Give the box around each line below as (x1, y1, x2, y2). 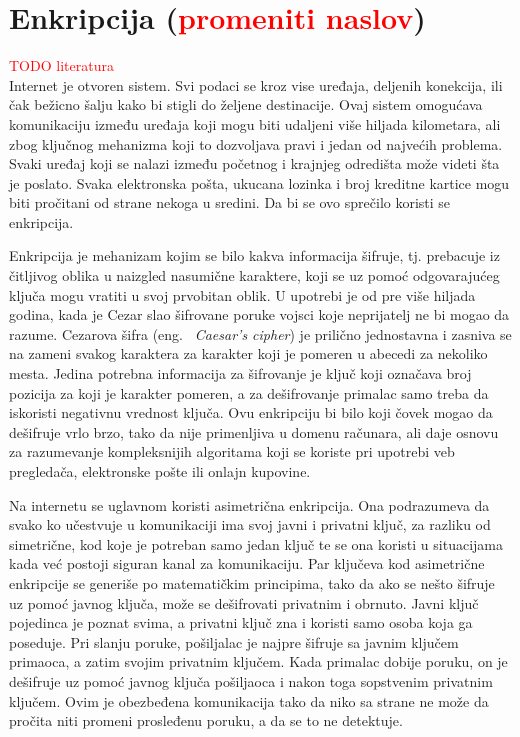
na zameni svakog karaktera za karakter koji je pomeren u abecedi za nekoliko (9, 343, 488, 364)
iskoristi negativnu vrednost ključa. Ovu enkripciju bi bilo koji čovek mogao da (9, 402, 493, 423)
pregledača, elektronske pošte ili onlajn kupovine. (9, 461, 311, 481)
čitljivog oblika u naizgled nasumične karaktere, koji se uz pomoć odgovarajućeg (9, 265, 500, 286)
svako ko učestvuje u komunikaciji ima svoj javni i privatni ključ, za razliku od (9, 514, 491, 535)
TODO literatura (9, 55, 114, 76)
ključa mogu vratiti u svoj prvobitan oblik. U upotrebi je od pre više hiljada (9, 284, 476, 305)
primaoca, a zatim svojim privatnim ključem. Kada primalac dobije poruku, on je (9, 651, 508, 672)
